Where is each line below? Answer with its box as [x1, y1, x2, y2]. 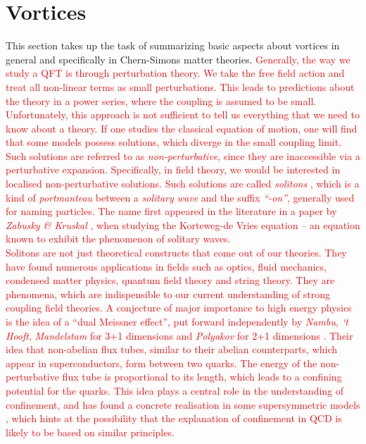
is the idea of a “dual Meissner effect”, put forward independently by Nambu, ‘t [6, 314, 349, 328]
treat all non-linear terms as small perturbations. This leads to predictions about [6, 79, 355, 94]
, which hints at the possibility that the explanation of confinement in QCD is [6, 411, 342, 426]
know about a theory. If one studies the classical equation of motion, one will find [6, 121, 358, 135]
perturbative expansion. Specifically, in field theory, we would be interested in [6, 162, 341, 177]
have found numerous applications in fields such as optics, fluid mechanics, [6, 259, 327, 273]
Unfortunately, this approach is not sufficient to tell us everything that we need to [6, 107, 360, 122]
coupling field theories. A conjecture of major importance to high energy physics [6, 300, 352, 315]
